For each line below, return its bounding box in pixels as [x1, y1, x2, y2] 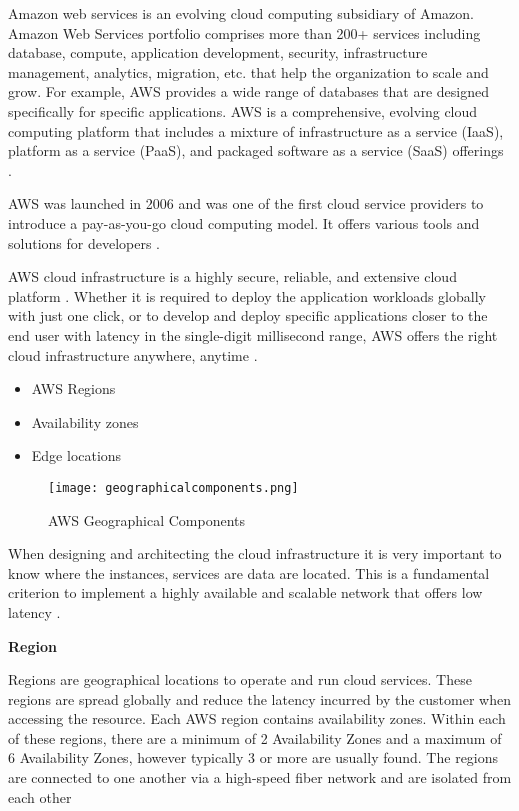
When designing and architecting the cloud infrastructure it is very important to [8, 543, 502, 564]
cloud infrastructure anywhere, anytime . [8, 344, 258, 365]
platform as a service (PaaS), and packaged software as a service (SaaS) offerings [8, 140, 504, 161]
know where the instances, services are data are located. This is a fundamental [8, 562, 490, 583]
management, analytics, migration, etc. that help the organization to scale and [8, 61, 489, 82]
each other [8, 786, 72, 807]
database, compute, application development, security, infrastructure [8, 42, 428, 63]
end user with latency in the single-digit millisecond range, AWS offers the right [8, 324, 498, 345]
